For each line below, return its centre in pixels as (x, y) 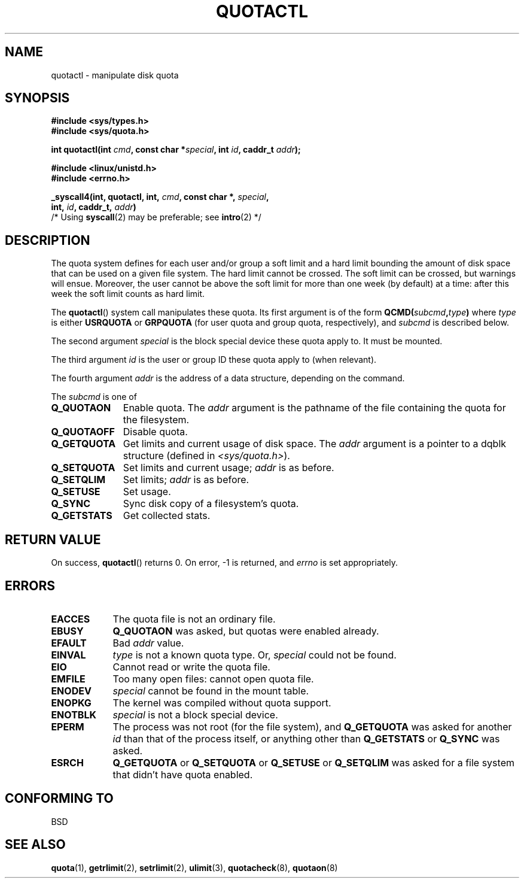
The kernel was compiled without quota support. (222, 703)
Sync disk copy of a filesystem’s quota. (211, 504)
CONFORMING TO (59, 799)
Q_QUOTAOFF (83, 432)
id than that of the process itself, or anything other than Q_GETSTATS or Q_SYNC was (306, 738)
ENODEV (71, 691)
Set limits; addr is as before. (186, 480)
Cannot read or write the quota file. (191, 667)
